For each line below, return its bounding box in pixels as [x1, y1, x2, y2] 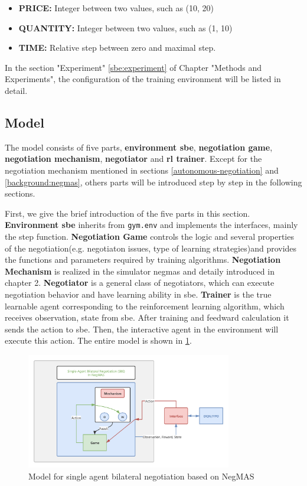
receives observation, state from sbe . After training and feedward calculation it [5, 311, 289, 324]
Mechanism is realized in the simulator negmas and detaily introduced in [5, 265, 275, 277]
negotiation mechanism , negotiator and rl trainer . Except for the [5, 152, 262, 165]
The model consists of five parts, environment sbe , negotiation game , [5, 141, 273, 153]
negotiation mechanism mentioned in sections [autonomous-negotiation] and [5, 164, 279, 176]
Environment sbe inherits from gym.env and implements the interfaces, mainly [5, 218, 298, 231]
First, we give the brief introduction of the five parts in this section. [5, 207, 250, 219]
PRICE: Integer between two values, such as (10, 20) [18, 2, 214, 14]
